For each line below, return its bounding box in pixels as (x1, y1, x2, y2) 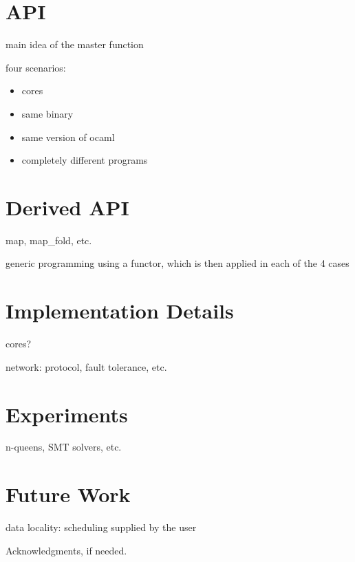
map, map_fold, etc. (6, 233, 92, 247)
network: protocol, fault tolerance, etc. (6, 359, 167, 374)
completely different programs (21, 153, 148, 167)
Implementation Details (6, 296, 234, 325)
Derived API (6, 193, 129, 221)
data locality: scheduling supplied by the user (6, 520, 197, 534)
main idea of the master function (6, 37, 144, 52)
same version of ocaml (21, 129, 115, 144)
